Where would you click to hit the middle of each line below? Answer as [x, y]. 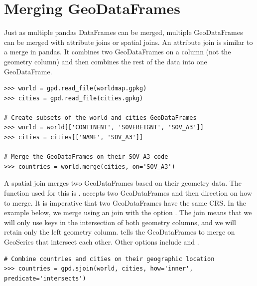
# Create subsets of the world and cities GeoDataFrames [100, 118]
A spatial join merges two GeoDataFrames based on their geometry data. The [123, 183]
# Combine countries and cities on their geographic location [109, 259]
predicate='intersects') [45, 278]
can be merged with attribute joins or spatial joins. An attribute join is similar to [128, 42]
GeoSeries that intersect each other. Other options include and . [102, 242]
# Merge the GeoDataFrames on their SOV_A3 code [86, 157]
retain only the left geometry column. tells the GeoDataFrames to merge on [120, 232]
